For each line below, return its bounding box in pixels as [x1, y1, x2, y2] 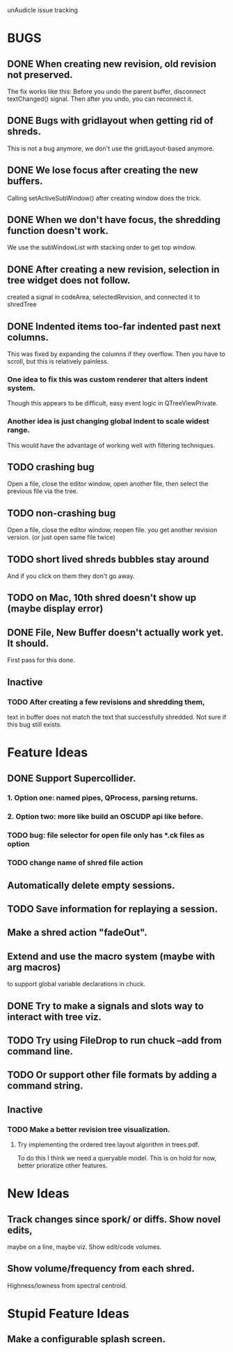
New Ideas [7, 1186, 70, 1202]
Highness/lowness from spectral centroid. [7, 1281, 127, 1289]
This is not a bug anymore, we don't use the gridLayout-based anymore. [7, 144, 214, 153]
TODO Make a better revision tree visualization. [7, 1124, 170, 1134]
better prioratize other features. [17, 1161, 108, 1170]
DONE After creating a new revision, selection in [7, 263, 220, 275]
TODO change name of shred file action [7, 858, 143, 868]
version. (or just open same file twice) [7, 533, 116, 542]
